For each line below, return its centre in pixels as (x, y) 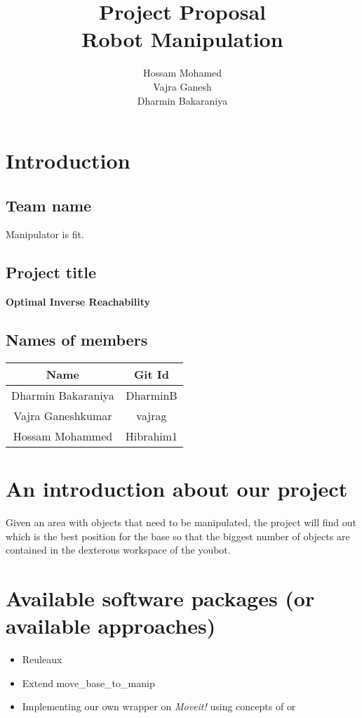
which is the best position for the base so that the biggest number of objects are (178, 536)
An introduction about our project (177, 489)
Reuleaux (42, 659)
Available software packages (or (160, 598)
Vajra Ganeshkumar (63, 416)
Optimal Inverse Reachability (78, 302)
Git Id (151, 374)
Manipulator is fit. (45, 234)
